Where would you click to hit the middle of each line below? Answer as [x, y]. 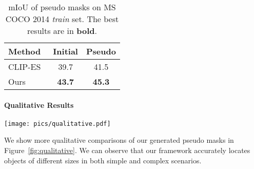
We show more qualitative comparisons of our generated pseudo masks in [119, 140]
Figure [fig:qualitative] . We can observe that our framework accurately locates [127, 150]
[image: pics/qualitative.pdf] [57, 124]
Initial [65, 51]
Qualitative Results [39, 105]
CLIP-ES [25, 67]
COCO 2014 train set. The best [62, 19]
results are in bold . [62, 31]
